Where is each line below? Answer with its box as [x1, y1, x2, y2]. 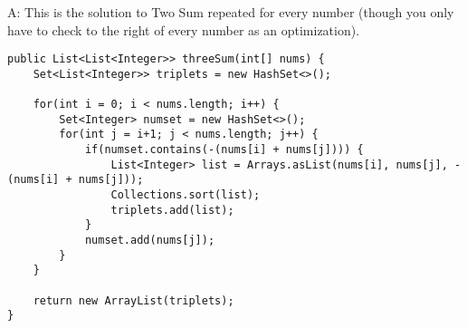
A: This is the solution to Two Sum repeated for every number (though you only [7, 3, 454, 21]
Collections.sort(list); [110, 188, 261, 202]
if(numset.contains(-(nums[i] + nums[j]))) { [84, 143, 364, 157]
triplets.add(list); [110, 203, 234, 217]
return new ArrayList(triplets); [33, 294, 234, 307]
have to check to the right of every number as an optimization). [7, 20, 360, 39]
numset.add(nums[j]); [84, 234, 215, 247]
